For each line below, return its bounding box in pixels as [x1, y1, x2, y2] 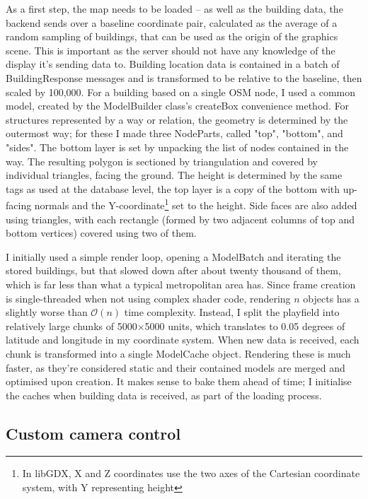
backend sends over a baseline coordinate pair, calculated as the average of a [6, 15, 338, 30]
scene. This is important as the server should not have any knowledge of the [6, 42, 335, 57]
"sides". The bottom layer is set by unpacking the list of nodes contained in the [6, 139, 349, 154]
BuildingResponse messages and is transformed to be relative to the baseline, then [6, 70, 362, 85]
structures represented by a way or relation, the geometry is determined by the [6, 112, 348, 127]
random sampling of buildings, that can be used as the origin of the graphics [6, 29, 338, 44]
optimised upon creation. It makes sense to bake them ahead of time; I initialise [6, 374, 352, 389]
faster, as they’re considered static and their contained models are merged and [6, 360, 345, 375]
